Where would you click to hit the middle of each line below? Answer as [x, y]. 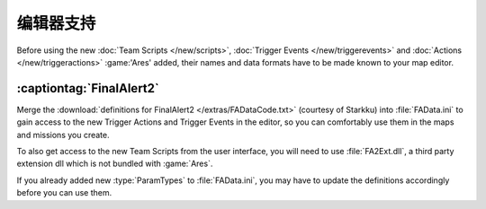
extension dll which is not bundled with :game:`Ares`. [115, 164]
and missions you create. [63, 135]
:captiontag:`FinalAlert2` [88, 88]
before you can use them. [64, 193]
